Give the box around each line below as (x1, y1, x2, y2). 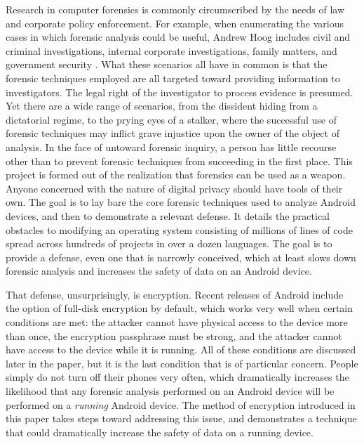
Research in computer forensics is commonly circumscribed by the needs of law (6, 2, 345, 16)
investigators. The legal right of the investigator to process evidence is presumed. (6, 84, 353, 99)
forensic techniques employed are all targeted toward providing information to (6, 70, 340, 85)
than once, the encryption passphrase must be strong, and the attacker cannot (6, 328, 342, 343)
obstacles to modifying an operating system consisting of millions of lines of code (6, 222, 353, 237)
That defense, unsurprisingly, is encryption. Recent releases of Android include (6, 287, 344, 301)
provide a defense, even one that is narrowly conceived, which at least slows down (6, 249, 356, 264)
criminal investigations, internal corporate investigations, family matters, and (6, 43, 337, 58)
